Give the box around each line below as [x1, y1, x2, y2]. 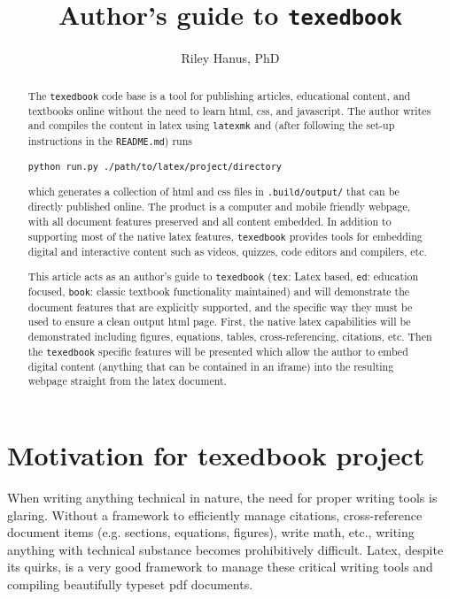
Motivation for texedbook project [7, 437, 425, 472]
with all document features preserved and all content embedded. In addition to [27, 213, 392, 228]
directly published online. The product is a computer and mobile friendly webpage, [27, 199, 411, 214]
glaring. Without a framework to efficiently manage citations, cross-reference [7, 505, 423, 524]
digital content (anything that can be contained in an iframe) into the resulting [27, 358, 394, 373]
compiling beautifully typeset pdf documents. [7, 574, 253, 593]
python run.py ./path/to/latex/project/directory [27, 161, 282, 172]
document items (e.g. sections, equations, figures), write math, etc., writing [7, 523, 415, 541]
